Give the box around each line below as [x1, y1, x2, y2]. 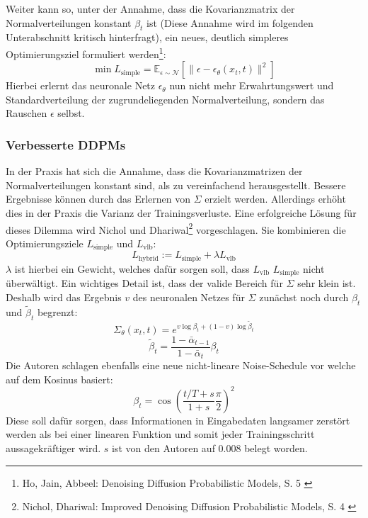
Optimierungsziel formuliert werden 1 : [6, 44, 166, 61]
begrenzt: [37, 304, 78, 319]
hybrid [138, 254, 159, 262]
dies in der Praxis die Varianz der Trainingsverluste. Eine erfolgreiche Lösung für [6, 205, 357, 220]
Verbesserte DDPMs [6, 135, 126, 153]
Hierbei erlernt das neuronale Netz [6, 78, 156, 93]
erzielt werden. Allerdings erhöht [205, 191, 346, 206]
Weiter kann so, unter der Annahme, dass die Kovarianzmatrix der [6, 1, 295, 16]
